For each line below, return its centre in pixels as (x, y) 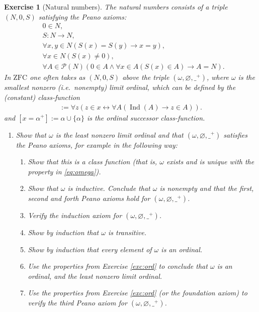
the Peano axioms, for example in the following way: (97, 144)
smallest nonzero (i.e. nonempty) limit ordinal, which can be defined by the (120, 87)
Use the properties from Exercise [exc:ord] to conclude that (118, 266)
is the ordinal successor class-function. (146, 117)
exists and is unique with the (210, 162)
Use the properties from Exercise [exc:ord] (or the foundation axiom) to (138, 293)
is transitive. (127, 232)
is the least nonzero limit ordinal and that (119, 134)
